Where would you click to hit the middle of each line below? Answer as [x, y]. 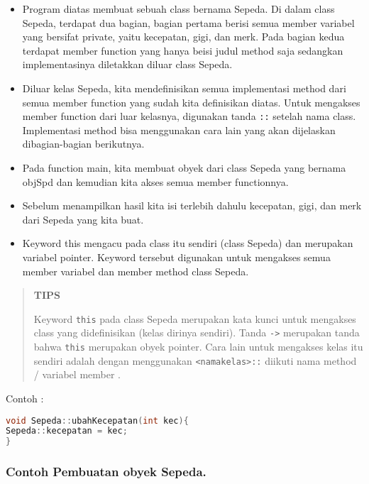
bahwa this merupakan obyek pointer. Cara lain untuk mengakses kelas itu [198, 347]
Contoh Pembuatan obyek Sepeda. [106, 472]
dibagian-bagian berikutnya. [83, 144]
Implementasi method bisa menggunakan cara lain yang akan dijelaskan [179, 130]
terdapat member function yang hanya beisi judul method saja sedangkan [183, 50]
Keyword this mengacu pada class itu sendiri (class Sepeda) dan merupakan [188, 243]
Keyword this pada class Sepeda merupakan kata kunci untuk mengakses [195, 318]
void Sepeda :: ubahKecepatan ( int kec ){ [97, 420]
